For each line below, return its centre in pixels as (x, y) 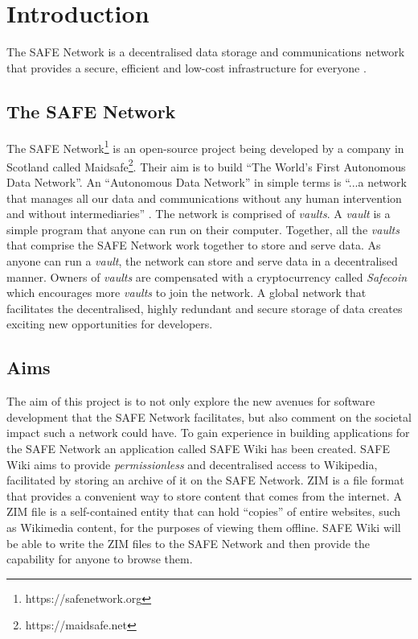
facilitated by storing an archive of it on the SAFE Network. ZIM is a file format (205, 480)
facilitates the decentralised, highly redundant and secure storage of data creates (205, 308)
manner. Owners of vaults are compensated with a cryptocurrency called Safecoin (207, 276)
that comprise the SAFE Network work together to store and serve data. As (194, 245)
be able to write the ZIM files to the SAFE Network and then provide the (189, 543)
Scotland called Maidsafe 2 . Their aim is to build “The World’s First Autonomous (206, 165)
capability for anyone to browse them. (100, 559)
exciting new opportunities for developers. (110, 324)
